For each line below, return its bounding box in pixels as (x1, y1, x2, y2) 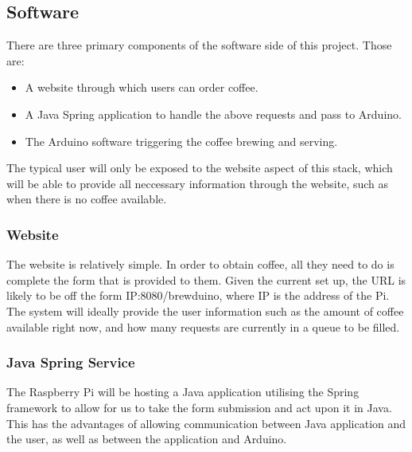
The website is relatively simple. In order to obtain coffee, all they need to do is (6, 256, 395, 273)
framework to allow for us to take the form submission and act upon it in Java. (6, 399, 392, 415)
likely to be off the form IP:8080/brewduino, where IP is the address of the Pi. (6, 287, 390, 304)
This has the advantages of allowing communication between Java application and (6, 415, 406, 431)
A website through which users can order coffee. (25, 79, 258, 96)
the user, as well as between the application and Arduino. (6, 430, 287, 447)
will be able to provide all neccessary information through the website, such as (6, 175, 389, 191)
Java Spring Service (6, 352, 135, 372)
